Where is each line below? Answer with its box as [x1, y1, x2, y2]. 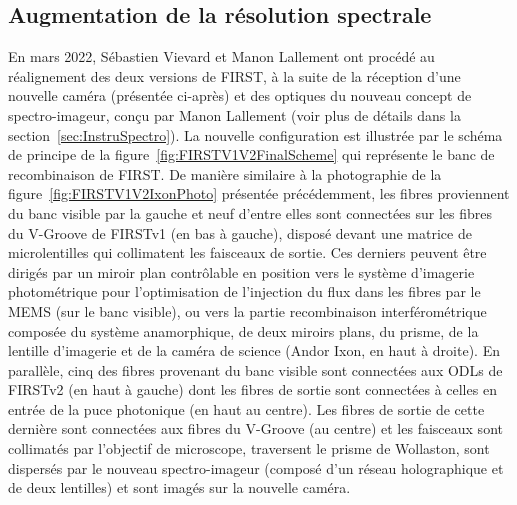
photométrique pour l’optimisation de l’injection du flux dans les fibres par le [8, 281, 481, 302]
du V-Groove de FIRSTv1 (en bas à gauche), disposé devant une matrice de [8, 222, 472, 243]
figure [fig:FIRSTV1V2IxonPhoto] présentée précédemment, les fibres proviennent [8, 183, 510, 204]
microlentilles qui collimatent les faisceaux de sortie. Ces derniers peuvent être [8, 242, 487, 263]
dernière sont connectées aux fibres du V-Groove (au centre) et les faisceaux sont [8, 418, 503, 439]
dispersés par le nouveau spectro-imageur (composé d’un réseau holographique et [8, 457, 504, 478]
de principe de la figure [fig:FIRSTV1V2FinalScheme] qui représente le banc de [8, 144, 495, 165]
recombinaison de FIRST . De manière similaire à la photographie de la [8, 163, 442, 184]
